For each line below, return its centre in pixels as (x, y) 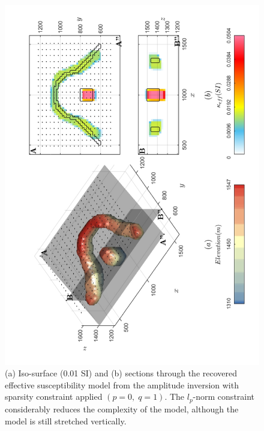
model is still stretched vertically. (66, 420)
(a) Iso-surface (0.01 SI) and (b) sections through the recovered (121, 373)
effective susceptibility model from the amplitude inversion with (122, 384)
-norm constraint (224, 396)
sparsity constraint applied (54, 396)
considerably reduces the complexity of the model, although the (122, 408)
